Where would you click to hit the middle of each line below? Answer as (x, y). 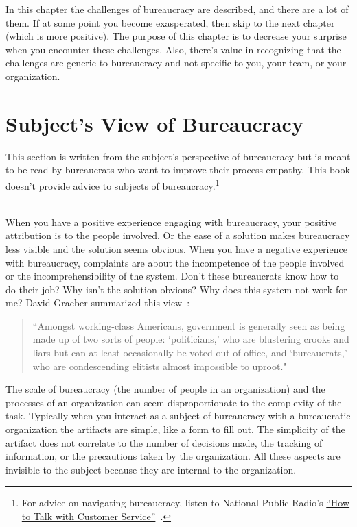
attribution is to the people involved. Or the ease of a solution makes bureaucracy (178, 235)
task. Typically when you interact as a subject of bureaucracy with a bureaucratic (178, 416)
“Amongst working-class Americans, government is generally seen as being (189, 325)
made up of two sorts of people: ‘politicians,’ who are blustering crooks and (191, 339)
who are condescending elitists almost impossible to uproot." (160, 366)
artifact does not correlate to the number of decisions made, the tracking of (164, 442)
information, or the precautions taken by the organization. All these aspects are (173, 456)
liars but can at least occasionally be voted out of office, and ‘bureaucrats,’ (190, 353)
